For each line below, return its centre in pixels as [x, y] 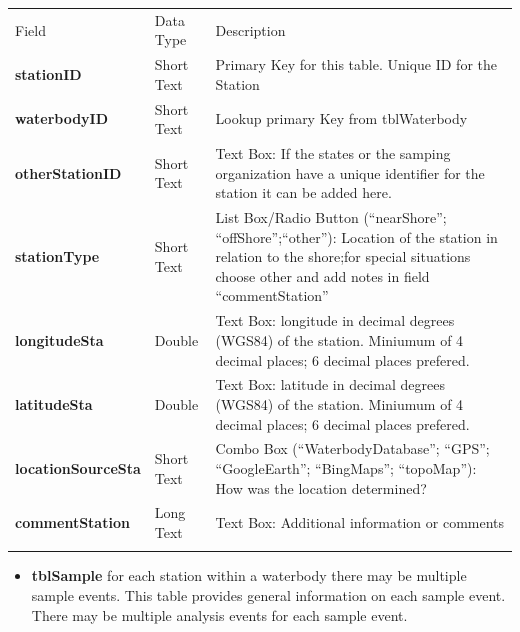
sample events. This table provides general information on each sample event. [268, 594]
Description [250, 29]
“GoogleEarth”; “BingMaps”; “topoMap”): [346, 467]
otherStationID [68, 172]
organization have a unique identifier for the [350, 172]
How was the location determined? [321, 487]
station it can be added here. [303, 192]
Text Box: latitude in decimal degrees [330, 384]
